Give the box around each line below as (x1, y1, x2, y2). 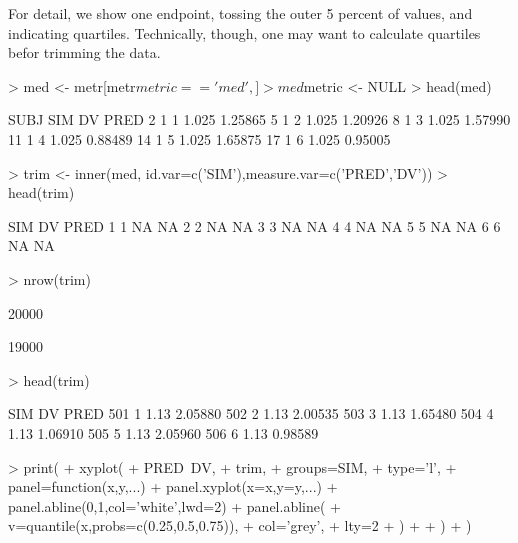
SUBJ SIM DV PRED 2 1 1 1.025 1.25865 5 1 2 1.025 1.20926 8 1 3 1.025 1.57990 (8, 109, 511, 130)
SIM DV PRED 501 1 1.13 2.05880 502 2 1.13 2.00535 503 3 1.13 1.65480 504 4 (8, 403, 494, 424)
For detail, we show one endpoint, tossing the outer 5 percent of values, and (8, 3, 473, 23)
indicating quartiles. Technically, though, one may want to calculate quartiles (8, 22, 481, 43)
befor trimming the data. (8, 42, 161, 63)
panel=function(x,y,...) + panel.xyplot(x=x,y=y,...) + (8, 476, 338, 497)
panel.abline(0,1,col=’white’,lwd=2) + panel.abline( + (8, 495, 341, 516)
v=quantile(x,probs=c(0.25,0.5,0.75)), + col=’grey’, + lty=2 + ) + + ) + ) (8, 515, 472, 536)
